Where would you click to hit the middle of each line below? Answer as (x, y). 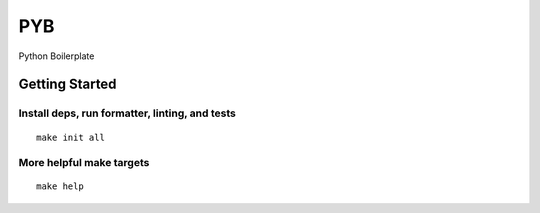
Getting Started (67, 84)
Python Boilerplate (56, 56)
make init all (70, 137)
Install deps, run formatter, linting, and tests (127, 113)
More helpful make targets (84, 163)
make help (60, 186)
